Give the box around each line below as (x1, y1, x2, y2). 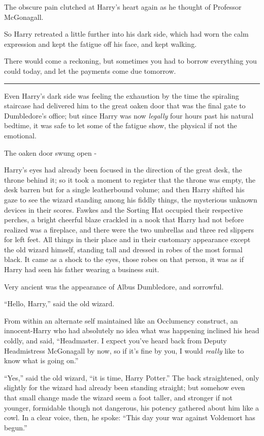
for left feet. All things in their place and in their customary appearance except (4, 234, 251, 245)
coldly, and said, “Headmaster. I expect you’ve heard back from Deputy (4, 335, 227, 346)
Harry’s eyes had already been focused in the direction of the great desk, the (4, 164, 242, 175)
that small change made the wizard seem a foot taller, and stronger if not (4, 392, 233, 402)
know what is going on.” (4, 355, 79, 366)
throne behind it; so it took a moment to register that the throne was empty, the (4, 174, 256, 185)
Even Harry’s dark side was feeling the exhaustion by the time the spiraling (4, 90, 239, 101)
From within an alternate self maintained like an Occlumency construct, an (4, 315, 238, 326)
